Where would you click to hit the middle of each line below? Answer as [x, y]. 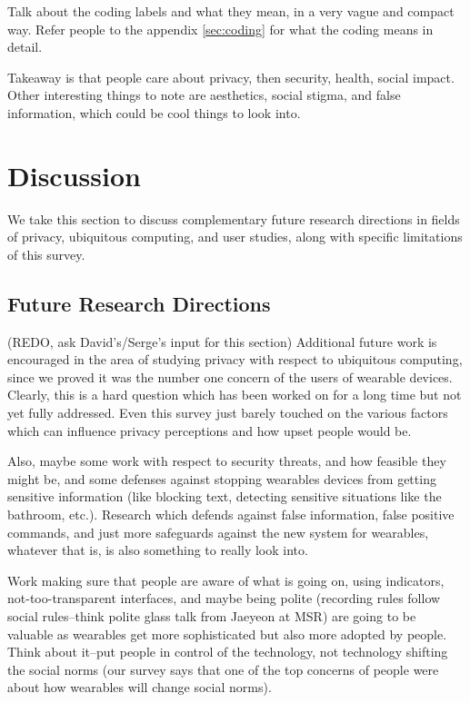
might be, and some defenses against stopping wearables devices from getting [222, 478]
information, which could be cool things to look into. [154, 112]
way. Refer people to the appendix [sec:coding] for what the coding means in [220, 29]
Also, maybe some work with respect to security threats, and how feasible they [227, 461]
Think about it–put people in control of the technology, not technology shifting [228, 652]
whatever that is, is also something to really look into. [158, 550]
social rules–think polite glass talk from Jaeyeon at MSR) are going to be [212, 615]
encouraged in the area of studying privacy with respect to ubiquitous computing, [235, 359]
